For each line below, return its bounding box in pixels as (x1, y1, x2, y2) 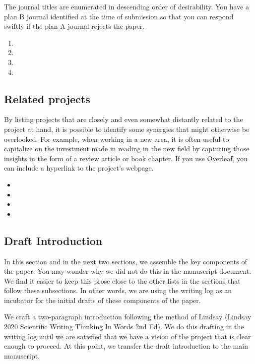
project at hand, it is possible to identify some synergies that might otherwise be (4, 123, 250, 134)
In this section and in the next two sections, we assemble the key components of (4, 256, 247, 266)
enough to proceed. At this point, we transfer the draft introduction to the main (4, 341, 248, 351)
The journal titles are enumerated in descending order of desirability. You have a (4, 1, 249, 11)
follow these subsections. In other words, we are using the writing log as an (4, 285, 232, 296)
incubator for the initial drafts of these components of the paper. (4, 295, 201, 305)
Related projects (4, 91, 90, 106)
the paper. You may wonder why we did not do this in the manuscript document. (4, 266, 252, 276)
